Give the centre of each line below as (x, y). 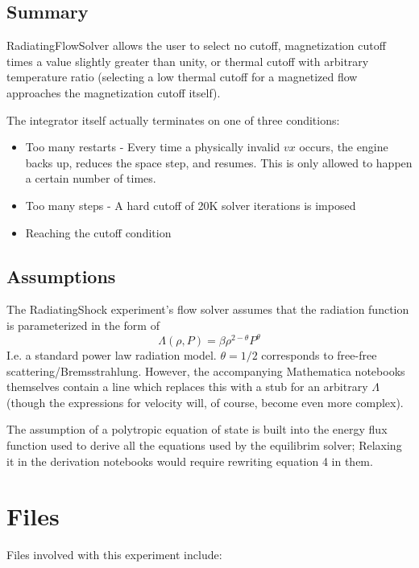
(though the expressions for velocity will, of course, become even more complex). (205, 402)
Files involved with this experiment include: (114, 555)
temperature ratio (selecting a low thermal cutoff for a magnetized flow (182, 77)
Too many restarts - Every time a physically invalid (153, 147)
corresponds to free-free (319, 355)
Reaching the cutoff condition (98, 232)
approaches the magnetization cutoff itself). (114, 92)
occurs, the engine (344, 147)
